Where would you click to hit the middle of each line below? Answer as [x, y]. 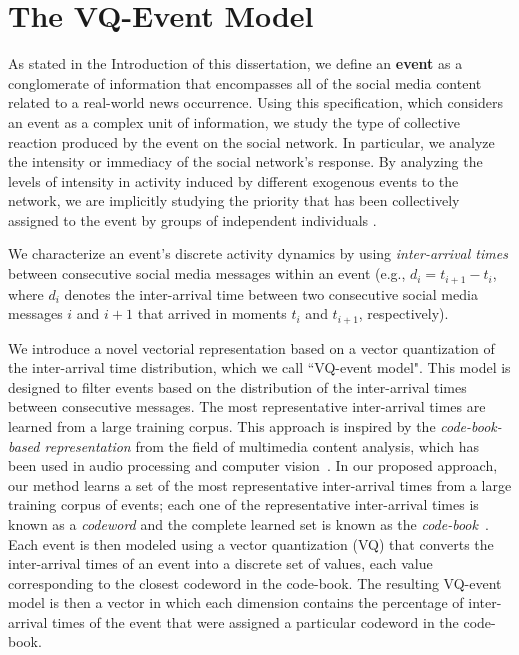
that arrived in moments [212, 313]
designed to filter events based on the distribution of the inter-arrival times [237, 386]
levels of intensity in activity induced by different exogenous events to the [233, 180]
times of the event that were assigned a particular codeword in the [255, 621]
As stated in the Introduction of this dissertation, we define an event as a [235, 63]
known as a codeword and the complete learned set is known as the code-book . [248, 523]
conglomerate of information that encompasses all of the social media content [245, 82]
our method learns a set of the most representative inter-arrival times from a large [260, 484]
